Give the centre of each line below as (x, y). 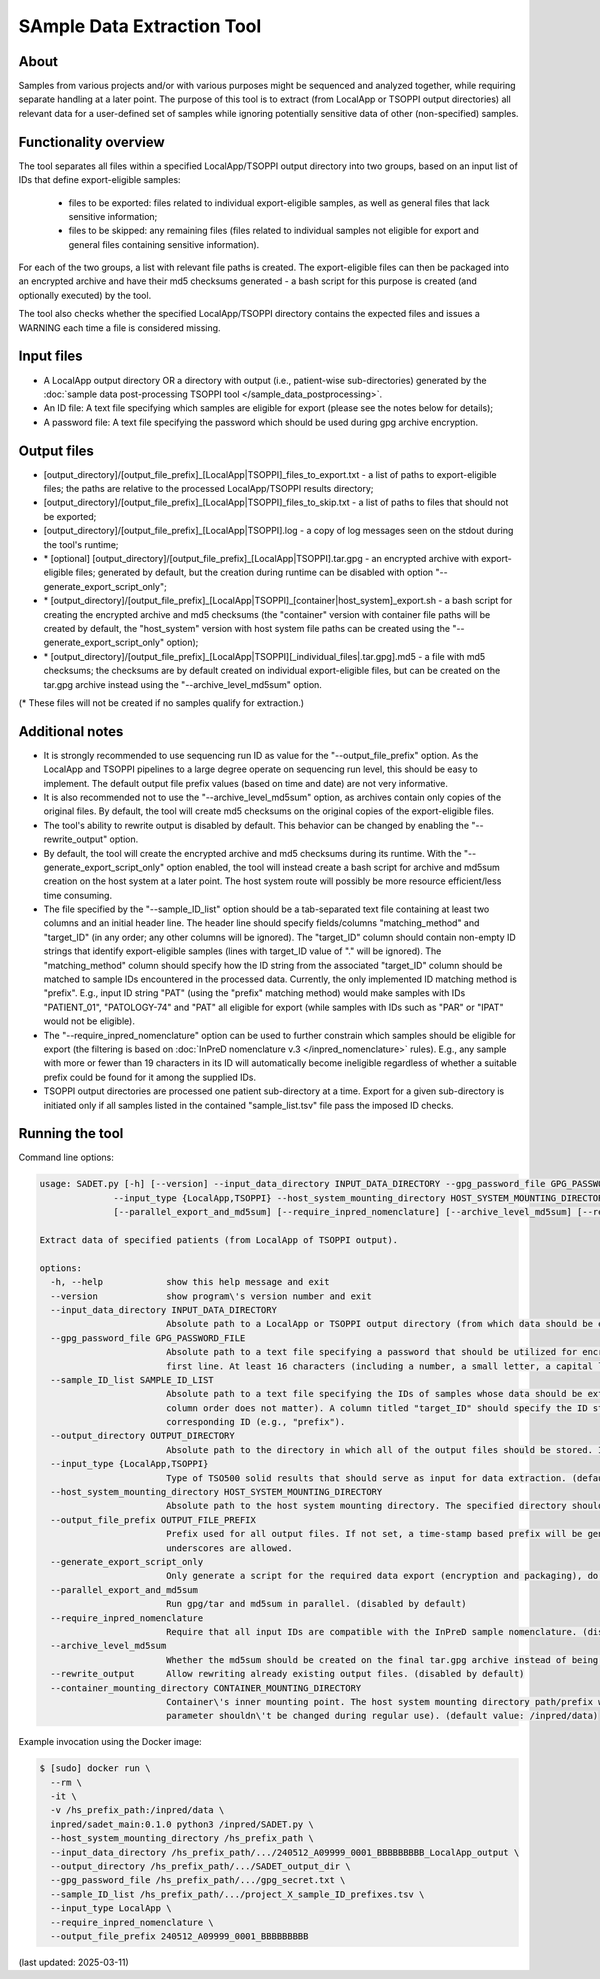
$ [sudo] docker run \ (95, 1768)
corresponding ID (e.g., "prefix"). (255, 1422)
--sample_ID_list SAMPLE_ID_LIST (132, 1379)
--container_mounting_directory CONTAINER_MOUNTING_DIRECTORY (206, 1688)
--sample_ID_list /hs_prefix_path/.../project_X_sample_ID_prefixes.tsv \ (237, 1894)
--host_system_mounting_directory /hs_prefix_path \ (182, 1838)
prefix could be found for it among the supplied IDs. (150, 1077)
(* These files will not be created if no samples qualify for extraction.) (161, 702)
